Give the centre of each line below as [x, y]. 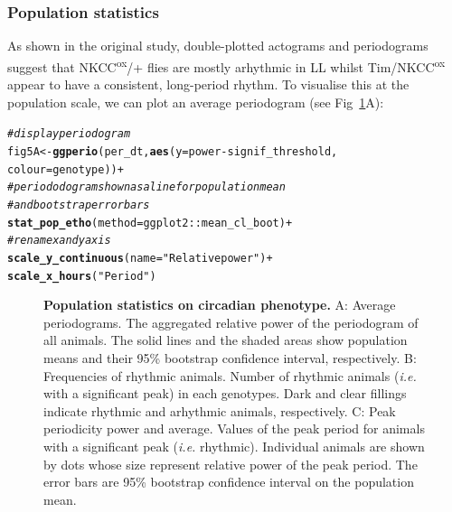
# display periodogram [69, 134]
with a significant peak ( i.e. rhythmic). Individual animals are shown [234, 446]
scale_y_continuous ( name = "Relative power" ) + [140, 258]
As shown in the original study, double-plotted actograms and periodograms [218, 46]
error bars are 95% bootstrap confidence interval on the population [229, 482]
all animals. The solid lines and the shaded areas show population [226, 340]
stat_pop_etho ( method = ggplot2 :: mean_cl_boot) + [150, 223]
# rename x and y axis [59, 241]
